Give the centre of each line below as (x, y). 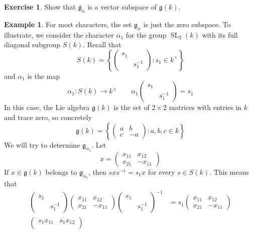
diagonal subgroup (32, 44)
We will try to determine (42, 144)
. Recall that (102, 44)
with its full (220, 34)
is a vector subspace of (122, 7)
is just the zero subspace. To (187, 24)
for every (161, 171)
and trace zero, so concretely (48, 117)
